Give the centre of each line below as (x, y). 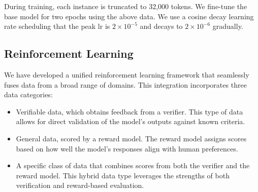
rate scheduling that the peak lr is (57, 26)
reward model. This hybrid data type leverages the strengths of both (123, 175)
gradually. (228, 26)
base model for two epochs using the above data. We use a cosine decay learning (129, 16)
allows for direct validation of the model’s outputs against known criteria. (131, 121)
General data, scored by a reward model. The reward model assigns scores (131, 138)
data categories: (28, 94)
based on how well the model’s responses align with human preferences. (127, 148)
